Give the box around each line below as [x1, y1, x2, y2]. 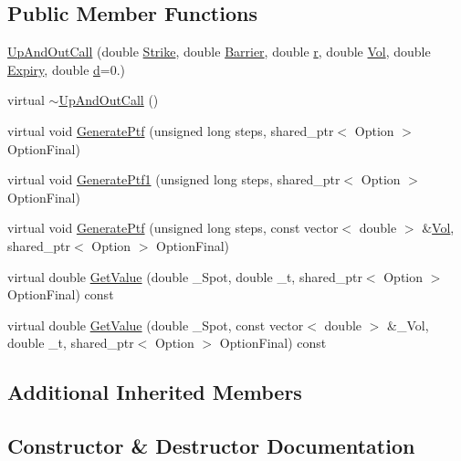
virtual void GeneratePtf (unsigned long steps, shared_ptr [7, 120, 334, 140]
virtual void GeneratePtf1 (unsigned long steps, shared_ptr [7, 170, 341, 189]
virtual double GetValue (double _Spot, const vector [7, 315, 304, 334]
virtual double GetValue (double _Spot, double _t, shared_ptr [7, 267, 362, 286]
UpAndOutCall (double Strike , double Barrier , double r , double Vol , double [7, 42, 431, 61]
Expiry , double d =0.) [7, 59, 126, 79]
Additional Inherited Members [7, 378, 302, 406]
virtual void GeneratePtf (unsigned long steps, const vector [7, 218, 339, 237]
